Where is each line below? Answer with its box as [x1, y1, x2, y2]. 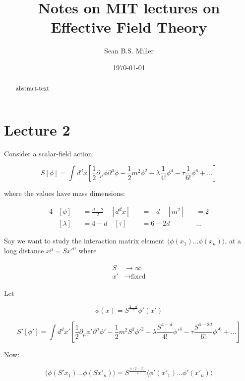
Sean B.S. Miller [104, 46, 154, 56]
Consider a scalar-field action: [4, 148, 94, 158]
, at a [225, 236, 242, 246]
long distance [4, 245, 44, 255]
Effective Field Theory [51, 17, 207, 37]
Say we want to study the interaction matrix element [4, 236, 165, 246]
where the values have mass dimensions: [4, 188, 125, 198]
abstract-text [15, 84, 49, 93]
